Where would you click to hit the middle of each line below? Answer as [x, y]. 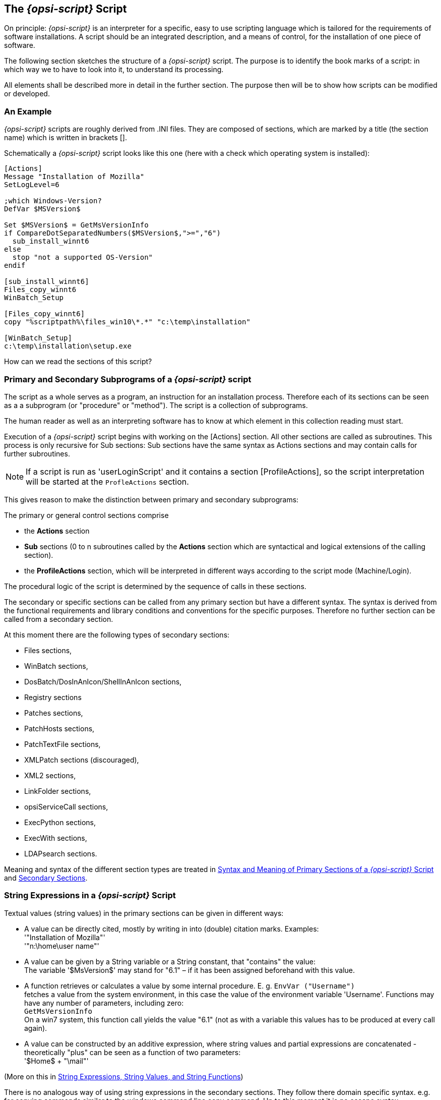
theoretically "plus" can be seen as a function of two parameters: [133, 1052]
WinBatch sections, [56, 666]
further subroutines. [37, 453]
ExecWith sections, [56, 838]
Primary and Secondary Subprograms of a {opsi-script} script [128, 379]
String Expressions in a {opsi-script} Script [90, 895]
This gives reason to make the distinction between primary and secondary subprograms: [151, 499]
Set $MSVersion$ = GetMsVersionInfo [76, 225]
